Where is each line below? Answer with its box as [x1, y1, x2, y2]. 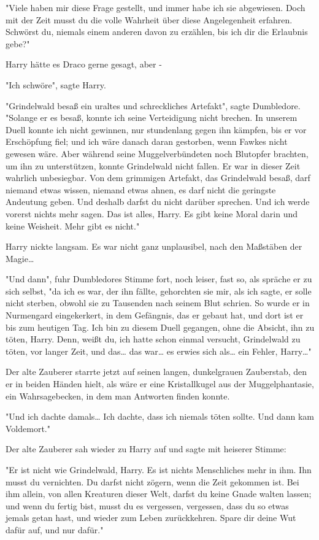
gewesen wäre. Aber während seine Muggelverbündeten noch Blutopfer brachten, [6, 147, 309, 160]
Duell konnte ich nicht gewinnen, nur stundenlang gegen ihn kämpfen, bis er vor [6, 123, 307, 136]
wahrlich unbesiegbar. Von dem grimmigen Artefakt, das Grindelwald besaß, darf [6, 171, 310, 184]
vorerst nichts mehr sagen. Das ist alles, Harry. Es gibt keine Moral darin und [6, 207, 298, 220]
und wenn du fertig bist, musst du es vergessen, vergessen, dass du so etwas [6, 499, 289, 512]
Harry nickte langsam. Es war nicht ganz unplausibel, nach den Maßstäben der [6, 240, 302, 253]
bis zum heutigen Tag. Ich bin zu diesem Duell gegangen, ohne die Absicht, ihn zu [6, 320, 315, 333]
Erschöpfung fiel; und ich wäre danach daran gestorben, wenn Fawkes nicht [6, 135, 288, 148]
